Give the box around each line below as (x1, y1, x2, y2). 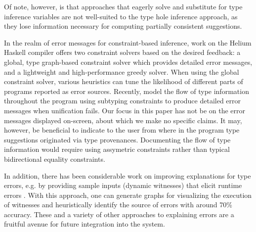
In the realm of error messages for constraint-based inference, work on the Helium (4, 37, 252, 47)
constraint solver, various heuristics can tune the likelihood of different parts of (4, 76, 243, 87)
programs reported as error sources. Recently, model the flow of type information (4, 86, 249, 96)
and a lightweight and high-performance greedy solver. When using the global (4, 66, 239, 77)
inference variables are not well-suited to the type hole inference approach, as (4, 11, 238, 21)
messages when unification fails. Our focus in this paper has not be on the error (4, 105, 246, 115)
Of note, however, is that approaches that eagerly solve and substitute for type (4, 1, 243, 11)
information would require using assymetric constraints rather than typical (4, 144, 230, 154)
